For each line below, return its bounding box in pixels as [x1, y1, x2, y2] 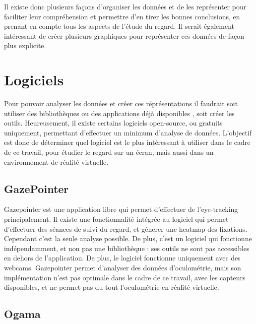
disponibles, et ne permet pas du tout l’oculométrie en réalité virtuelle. [4, 282, 219, 292]
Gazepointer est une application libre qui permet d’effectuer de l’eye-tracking [4, 204, 238, 214]
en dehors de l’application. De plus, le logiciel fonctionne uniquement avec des [4, 253, 241, 263]
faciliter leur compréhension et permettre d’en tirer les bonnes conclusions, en [4, 11, 240, 21]
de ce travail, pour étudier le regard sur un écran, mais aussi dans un [4, 147, 214, 157]
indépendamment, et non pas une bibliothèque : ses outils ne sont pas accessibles [4, 243, 250, 253]
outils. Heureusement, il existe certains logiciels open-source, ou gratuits [4, 118, 223, 128]
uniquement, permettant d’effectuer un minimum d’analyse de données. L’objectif [4, 127, 252, 137]
